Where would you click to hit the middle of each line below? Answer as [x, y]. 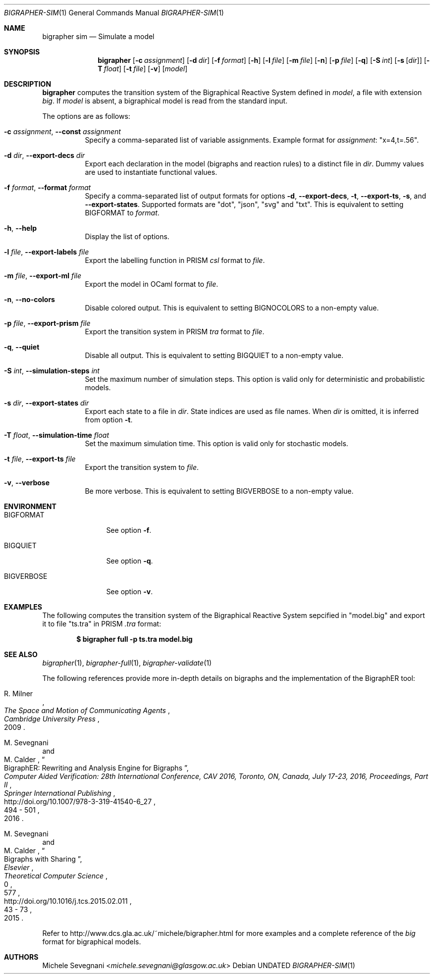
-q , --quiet [22, 347]
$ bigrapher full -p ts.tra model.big [135, 639]
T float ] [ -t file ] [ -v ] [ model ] [143, 69]
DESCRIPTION [28, 84]
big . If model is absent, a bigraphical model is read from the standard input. [165, 101]
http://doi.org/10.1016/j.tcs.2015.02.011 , [68, 901]
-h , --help [21, 228]
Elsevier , [19, 867]
